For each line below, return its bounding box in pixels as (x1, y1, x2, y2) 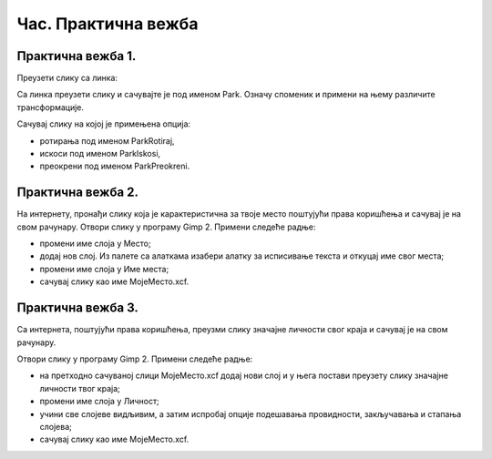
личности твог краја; (39, 382, 120, 393)
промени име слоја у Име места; (39, 263, 169, 274)
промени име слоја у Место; (39, 238, 151, 250)
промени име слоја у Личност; (39, 396, 159, 407)
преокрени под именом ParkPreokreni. (39, 160, 190, 172)
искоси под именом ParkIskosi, (39, 148, 161, 159)
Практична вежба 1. (16, 48, 137, 64)
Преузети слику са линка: (16, 73, 118, 84)
